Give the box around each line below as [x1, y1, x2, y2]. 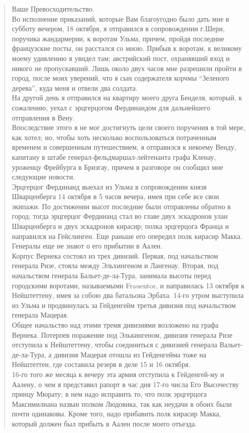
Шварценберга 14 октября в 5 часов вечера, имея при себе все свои [12, 191, 219, 202]
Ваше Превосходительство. [12, 4, 95, 14]
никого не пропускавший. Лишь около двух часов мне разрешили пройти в [12, 63, 242, 73]
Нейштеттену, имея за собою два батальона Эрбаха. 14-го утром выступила [12, 290, 244, 300]
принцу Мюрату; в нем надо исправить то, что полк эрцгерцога [12, 389, 207, 399]
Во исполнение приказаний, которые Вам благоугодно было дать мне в [12, 13, 229, 24]
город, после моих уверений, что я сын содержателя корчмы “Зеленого [12, 73, 229, 83]
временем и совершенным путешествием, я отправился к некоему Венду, [12, 142, 236, 152]
